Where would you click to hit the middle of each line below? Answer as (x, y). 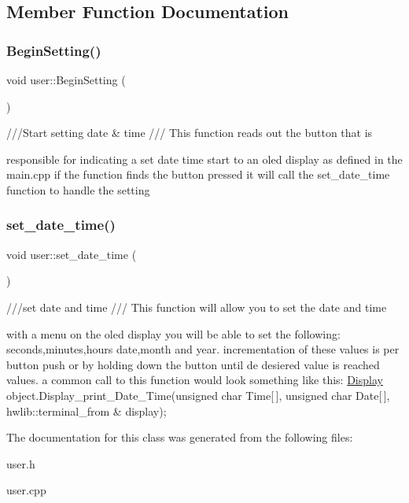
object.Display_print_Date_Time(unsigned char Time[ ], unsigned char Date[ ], (198, 395)
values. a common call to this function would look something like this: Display (195, 380)
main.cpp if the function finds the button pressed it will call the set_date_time (198, 174)
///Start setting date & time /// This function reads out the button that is (190, 133)
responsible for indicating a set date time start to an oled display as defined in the (204, 159)
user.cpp (26, 490)
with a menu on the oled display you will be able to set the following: (173, 333)
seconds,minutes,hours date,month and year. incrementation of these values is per (203, 349)
